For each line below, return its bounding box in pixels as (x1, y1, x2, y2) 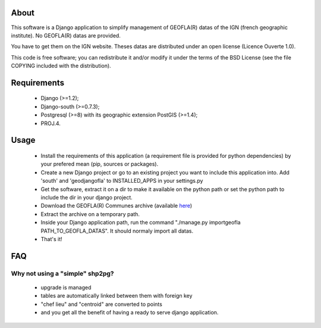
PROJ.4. (40, 120, 61, 127)
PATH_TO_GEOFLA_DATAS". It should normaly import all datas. (40, 227, 194, 235)
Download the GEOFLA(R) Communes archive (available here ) (40, 202, 193, 210)
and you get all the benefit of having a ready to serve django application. (40, 309, 219, 316)
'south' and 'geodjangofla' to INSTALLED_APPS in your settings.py (40, 177, 203, 185)
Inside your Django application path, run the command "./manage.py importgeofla (40, 219, 241, 226)
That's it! (40, 235, 62, 242)
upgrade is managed (40, 283, 92, 291)
